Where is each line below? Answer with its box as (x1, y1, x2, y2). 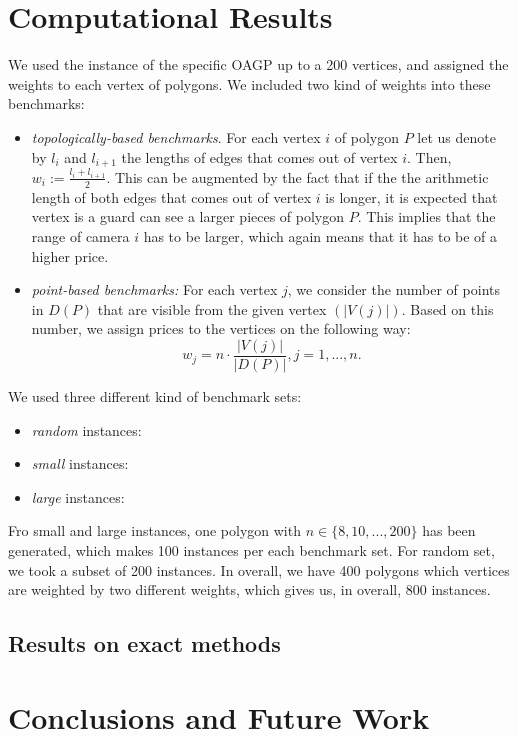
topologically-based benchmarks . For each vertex (31, 126, 321, 147)
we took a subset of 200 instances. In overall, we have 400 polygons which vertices (8, 559, 510, 580)
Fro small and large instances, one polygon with (8, 520, 301, 541)
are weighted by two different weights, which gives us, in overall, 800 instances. (8, 579, 491, 600)
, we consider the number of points (287, 279, 500, 300)
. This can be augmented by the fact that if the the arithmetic (106, 166, 489, 187)
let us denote (417, 126, 496, 147)
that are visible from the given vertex (97, 298, 327, 319)
